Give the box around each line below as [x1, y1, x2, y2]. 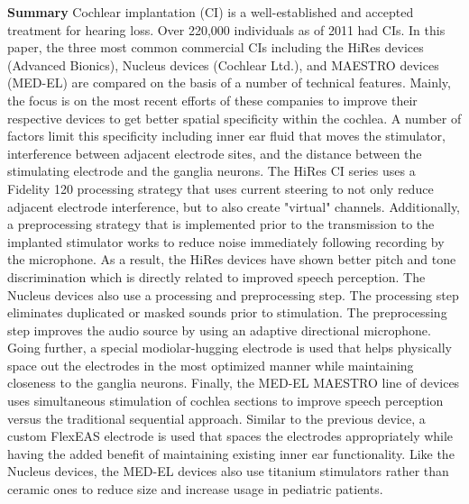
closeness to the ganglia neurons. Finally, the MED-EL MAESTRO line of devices [7, 373, 460, 392]
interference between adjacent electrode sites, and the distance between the [7, 143, 422, 162]
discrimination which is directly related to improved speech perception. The [7, 267, 426, 286]
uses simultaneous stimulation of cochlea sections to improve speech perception [7, 391, 444, 410]
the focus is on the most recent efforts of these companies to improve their [7, 90, 418, 109]
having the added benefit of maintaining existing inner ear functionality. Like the [7, 444, 455, 463]
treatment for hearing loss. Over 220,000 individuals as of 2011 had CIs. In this [7, 20, 446, 39]
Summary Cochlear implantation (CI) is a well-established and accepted [7, 3, 414, 21]
